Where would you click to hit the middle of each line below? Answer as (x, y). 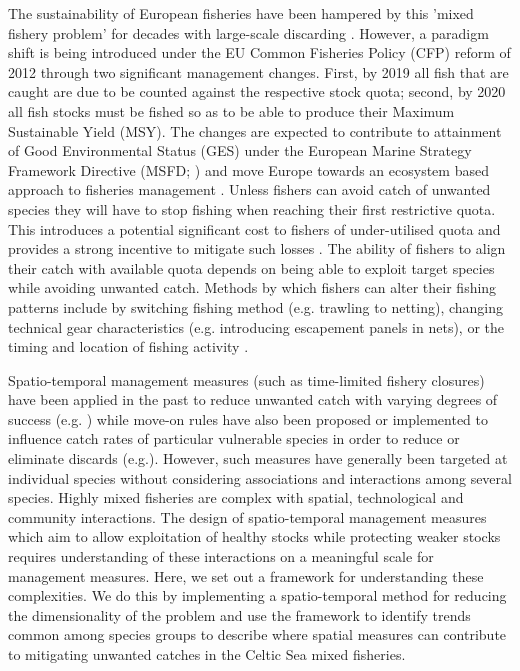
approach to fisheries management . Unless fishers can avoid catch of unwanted (249, 189)
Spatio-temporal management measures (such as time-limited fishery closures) (246, 379)
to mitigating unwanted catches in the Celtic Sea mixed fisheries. (207, 654)
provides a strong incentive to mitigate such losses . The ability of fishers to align (257, 248)
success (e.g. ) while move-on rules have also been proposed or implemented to (248, 418)
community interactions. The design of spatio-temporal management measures (247, 516)
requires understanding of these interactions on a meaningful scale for (221, 556)
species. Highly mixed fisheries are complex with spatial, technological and (236, 497)
